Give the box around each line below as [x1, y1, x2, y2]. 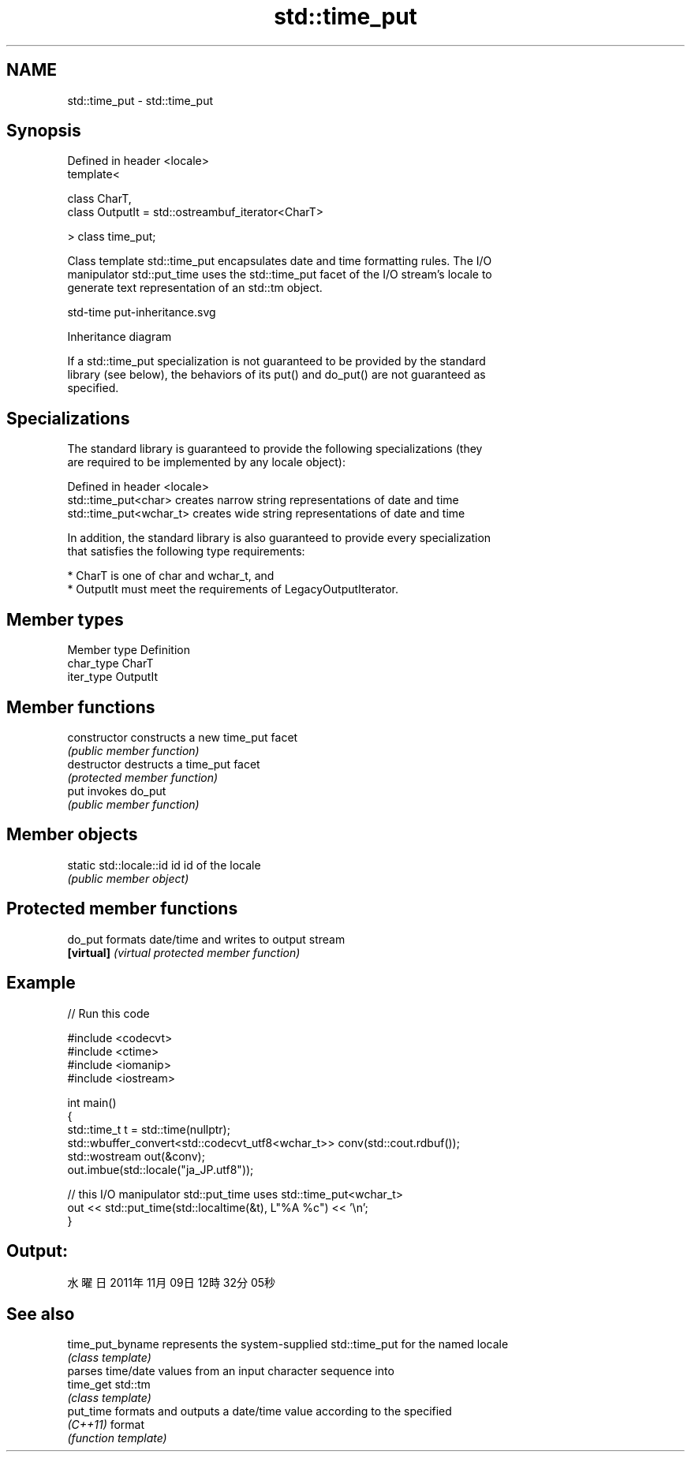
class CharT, [67, 192, 132, 206]
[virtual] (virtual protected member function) [67, 945, 301, 959]
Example [6, 973, 76, 993]
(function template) [67, 1431, 167, 1445]
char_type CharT [67, 656, 154, 671]
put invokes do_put [67, 783, 166, 798]
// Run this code [67, 1006, 150, 1020]
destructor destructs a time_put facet [67, 757, 260, 771]
